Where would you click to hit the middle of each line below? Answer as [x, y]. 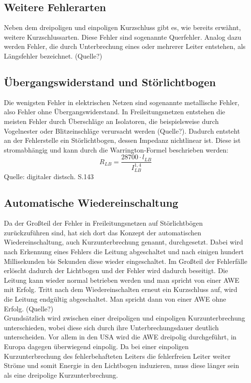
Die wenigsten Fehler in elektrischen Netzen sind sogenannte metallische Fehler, [122, 102]
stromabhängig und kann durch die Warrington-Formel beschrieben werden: [116, 149]
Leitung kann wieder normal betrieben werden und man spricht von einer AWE [122, 280]
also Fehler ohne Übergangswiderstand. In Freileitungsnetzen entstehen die [115, 112]
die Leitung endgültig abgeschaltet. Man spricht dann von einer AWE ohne [115, 299]
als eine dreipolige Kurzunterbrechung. [61, 375]
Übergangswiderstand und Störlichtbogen [110, 82]
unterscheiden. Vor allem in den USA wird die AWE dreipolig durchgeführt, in [120, 337]
